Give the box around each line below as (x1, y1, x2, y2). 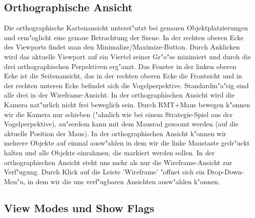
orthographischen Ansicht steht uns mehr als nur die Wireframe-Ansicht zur (4, 157, 232, 167)
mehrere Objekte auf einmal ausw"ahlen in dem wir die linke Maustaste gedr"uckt (4, 138, 250, 148)
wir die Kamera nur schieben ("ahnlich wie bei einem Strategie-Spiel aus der (4, 109, 233, 119)
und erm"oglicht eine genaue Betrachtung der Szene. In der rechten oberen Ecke (4, 32, 244, 42)
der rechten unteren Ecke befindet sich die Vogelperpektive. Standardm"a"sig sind (4, 80, 249, 90)
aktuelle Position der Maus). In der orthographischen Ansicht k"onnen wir (4, 128, 227, 138)
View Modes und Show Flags (4, 200, 154, 215)
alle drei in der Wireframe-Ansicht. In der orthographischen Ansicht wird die (4, 90, 235, 100)
